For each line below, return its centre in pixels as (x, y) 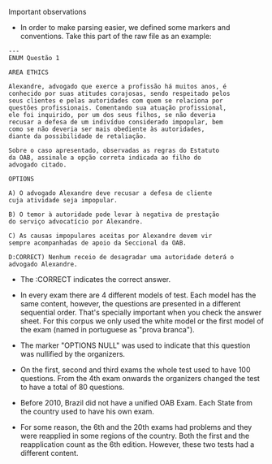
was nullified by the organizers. (73, 354)
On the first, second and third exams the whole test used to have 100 (135, 370)
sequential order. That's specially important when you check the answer (141, 312)
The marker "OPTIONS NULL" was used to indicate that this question (135, 345)
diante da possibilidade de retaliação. (78, 137)
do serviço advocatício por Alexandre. (76, 222)
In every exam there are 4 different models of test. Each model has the (138, 295)
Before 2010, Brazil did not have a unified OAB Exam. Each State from (136, 403)
